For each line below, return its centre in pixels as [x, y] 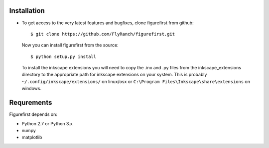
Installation [27, 11]
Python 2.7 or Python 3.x [47, 123]
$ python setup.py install [64, 56]
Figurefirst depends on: [33, 114]
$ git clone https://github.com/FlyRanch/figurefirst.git [103, 34]
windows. [32, 89]
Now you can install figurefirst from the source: [70, 45]
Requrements [31, 103]
